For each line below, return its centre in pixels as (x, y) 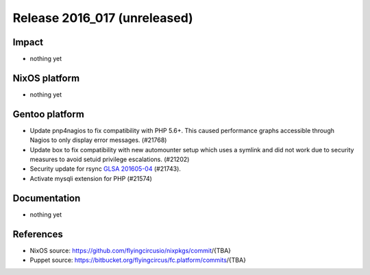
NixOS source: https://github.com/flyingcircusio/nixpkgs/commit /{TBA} (131, 250)
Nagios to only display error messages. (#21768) (98, 140)
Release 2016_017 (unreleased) (103, 18)
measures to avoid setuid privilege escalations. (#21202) (110, 159)
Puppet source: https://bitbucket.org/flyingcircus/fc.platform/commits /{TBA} (138, 260)
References (38, 234)
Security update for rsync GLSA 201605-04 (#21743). (106, 169)
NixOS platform (46, 78)
